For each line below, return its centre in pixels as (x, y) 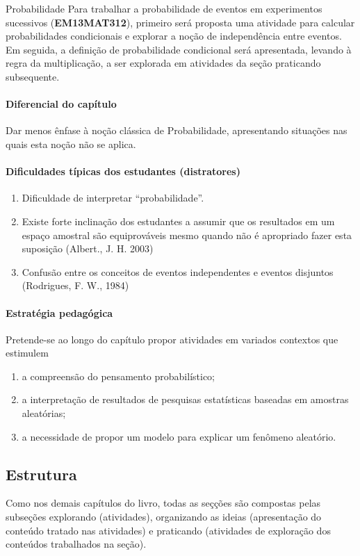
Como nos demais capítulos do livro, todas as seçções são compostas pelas (163, 503)
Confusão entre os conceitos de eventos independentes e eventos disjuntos (178, 271)
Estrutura (41, 474)
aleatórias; (44, 413)
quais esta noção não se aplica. (71, 144)
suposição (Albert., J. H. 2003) (88, 248)
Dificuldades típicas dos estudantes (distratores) (123, 171)
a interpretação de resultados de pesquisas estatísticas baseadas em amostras (185, 399)
